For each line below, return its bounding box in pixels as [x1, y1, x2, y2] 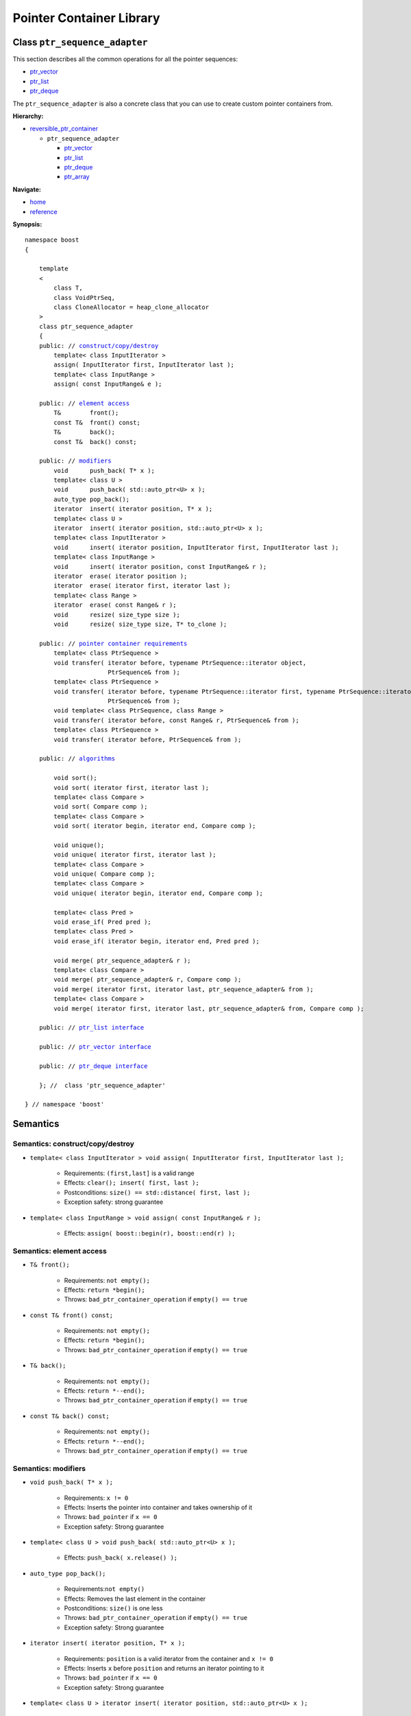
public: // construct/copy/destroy [38, 342, 159, 349]
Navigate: [12, 185, 41, 194]
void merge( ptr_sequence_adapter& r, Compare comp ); [53, 975, 242, 984]
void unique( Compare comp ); [53, 870, 155, 878]
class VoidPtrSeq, [53, 294, 116, 301]
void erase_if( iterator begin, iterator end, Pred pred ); [53, 937, 260, 945]
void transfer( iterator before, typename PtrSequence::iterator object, [53, 659, 307, 666]
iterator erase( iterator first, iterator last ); [53, 582, 231, 590]
